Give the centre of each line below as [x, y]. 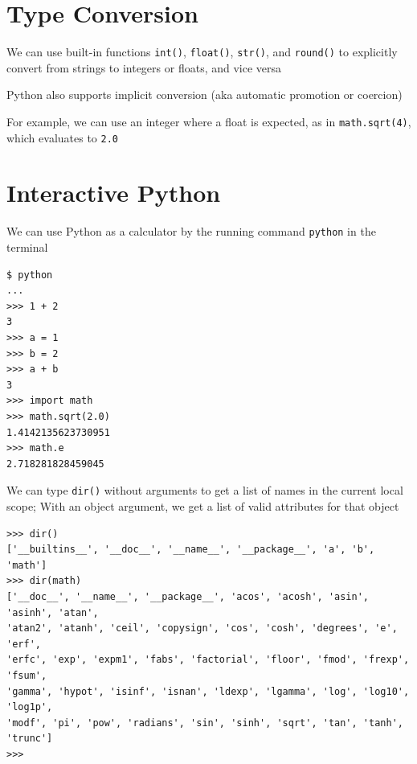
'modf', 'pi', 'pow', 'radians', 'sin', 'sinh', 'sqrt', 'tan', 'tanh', [205, 723]
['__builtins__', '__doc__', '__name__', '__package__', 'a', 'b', [191, 550]
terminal [27, 247]
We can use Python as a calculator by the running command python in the [191, 231]
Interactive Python [114, 193]
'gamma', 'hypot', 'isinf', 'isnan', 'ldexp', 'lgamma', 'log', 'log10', [208, 691]
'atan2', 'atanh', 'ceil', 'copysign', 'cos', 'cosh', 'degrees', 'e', [202, 628]
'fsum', [27, 675]
